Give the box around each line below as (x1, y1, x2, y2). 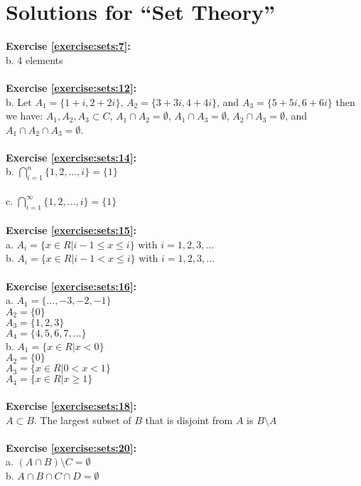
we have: (6, 108, 43, 123)
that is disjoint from (145, 412, 233, 427)
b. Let (6, 94, 32, 109)
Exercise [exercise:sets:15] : (6, 223, 136, 238)
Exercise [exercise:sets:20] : (6, 440, 136, 455)
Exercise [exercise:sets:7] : (6, 38, 131, 53)
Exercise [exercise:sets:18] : (6, 398, 136, 413)
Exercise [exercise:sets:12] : (6, 80, 136, 95)
